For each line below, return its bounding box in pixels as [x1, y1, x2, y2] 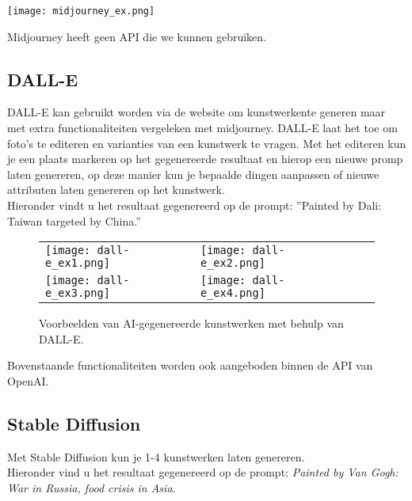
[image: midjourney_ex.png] [7, 6, 155, 17]
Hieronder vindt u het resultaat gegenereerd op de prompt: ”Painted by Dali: [7, 197, 382, 214]
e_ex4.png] [200, 287, 265, 300]
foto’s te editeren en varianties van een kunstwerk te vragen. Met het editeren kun [7, 135, 406, 151]
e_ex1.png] [45, 256, 110, 270]
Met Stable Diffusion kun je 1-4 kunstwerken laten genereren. [7, 448, 305, 465]
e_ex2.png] [200, 256, 265, 270]
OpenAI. [7, 372, 49, 389]
